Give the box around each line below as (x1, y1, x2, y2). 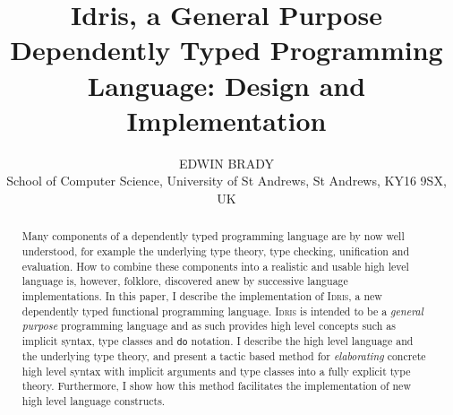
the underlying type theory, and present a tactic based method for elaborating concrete (21, 349, 426, 363)
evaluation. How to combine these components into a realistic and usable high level (21, 258, 409, 273)
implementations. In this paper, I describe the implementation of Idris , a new (21, 288, 382, 303)
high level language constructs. (21, 393, 166, 408)
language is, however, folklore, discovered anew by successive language (21, 273, 348, 289)
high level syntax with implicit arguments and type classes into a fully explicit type (21, 363, 411, 378)
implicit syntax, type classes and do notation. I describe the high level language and (21, 333, 414, 348)
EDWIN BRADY (179, 153, 274, 172)
